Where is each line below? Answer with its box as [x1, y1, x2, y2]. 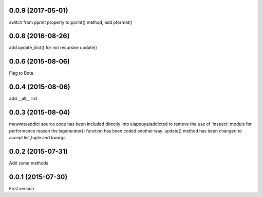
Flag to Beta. [9, 70, 35, 76]
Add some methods [9, 160, 49, 166]
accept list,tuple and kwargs [9, 134, 66, 140]
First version [9, 185, 34, 191]
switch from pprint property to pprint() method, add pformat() [9, 19, 132, 25]
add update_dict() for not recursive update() [9, 45, 97, 50]
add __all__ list [9, 96, 38, 101]
